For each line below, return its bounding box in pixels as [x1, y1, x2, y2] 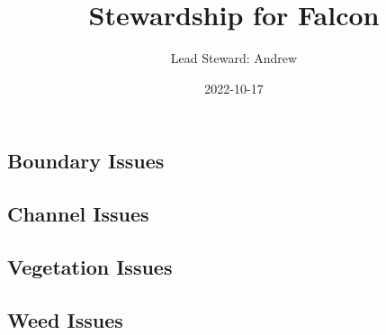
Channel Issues [7, 200, 149, 228]
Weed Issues [7, 305, 123, 333]
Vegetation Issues [7, 252, 173, 280]
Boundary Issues [7, 147, 165, 175]
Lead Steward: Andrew [170, 49, 298, 68]
